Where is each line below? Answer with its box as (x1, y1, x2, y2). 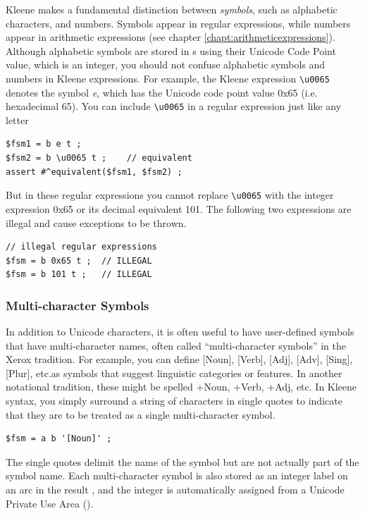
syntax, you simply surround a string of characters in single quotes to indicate (6, 393, 342, 408)
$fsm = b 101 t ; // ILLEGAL (6, 269, 152, 280)
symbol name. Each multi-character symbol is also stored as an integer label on (6, 468, 348, 483)
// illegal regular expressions (6, 242, 157, 252)
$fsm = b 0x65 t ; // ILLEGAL (6, 255, 152, 266)
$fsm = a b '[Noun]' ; (6, 434, 112, 444)
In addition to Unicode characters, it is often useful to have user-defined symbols (6, 324, 354, 339)
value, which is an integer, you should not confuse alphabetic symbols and (6, 57, 326, 72)
